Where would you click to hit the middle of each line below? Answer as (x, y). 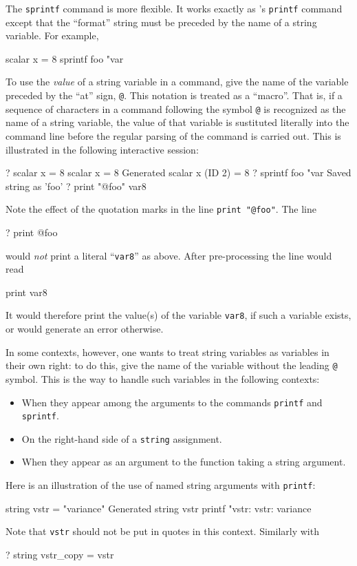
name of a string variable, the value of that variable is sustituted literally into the (177, 122)
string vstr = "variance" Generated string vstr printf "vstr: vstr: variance (159, 508)
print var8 (26, 292)
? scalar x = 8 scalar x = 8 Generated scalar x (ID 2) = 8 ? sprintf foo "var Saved (178, 172)
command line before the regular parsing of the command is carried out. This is (173, 135)
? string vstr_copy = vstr (60, 554)
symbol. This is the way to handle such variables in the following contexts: (163, 378)
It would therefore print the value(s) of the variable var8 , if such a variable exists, (178, 315)
